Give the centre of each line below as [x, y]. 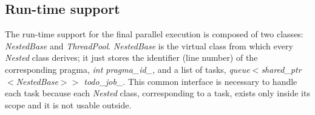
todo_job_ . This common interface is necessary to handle [191, 81]
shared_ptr [281, 69]
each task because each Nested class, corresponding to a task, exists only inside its [157, 93]
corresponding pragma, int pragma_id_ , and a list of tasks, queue [127, 69]
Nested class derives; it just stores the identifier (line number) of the [131, 57]
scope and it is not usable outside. [68, 104]
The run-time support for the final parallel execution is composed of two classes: [154, 34]
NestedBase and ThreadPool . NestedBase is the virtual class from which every [149, 45]
